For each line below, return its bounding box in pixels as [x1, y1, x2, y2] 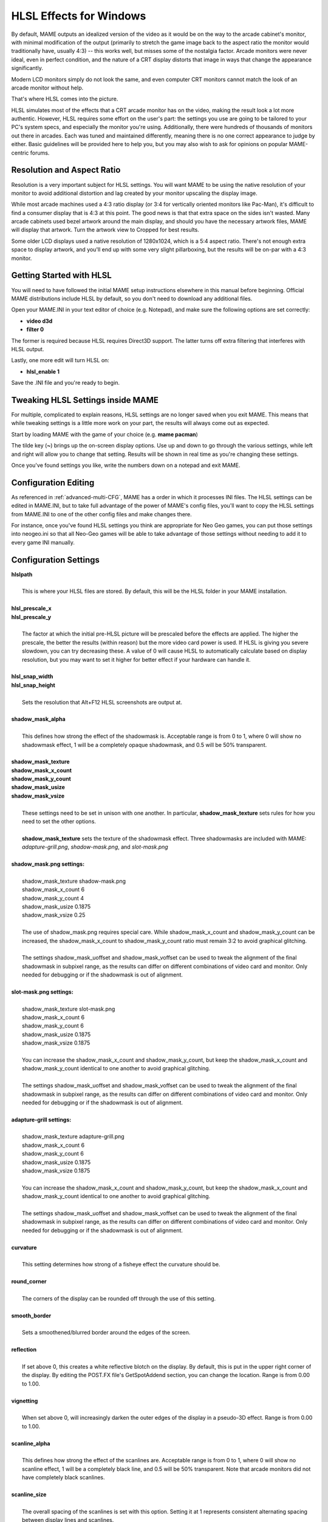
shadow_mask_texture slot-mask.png [22, 1005, 115, 1012]
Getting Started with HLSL [11, 270, 112, 281]
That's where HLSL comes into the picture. [11, 95, 118, 103]
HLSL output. [11, 345, 44, 352]
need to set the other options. [22, 818, 97, 825]
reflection [11, 1346, 36, 1353]
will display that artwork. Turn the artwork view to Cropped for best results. [11, 226, 200, 234]
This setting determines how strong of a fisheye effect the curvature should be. [22, 1261, 220, 1268]
